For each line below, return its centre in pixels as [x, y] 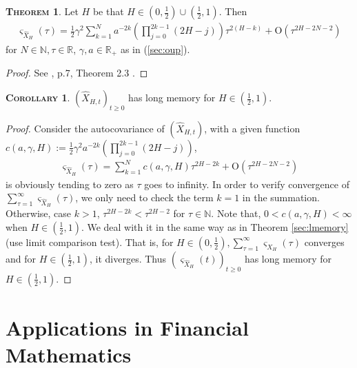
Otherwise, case [39, 213]
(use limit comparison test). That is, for [90, 242]
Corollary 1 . [38, 98]
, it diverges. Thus [128, 259]
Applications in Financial [127, 328]
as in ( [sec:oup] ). [155, 49]
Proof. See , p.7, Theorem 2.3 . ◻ [77, 73]
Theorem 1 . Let [42, 11]
